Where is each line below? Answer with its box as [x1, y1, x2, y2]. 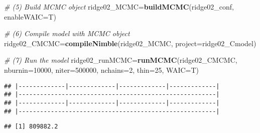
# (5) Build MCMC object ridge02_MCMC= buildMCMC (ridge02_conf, [4, 2, 234, 12]
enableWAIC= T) [4, 11, 56, 22]
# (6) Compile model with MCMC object [4, 28, 130, 39]
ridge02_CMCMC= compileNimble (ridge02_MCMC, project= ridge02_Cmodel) [4, 38, 256, 48]
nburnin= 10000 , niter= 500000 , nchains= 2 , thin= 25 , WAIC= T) [4, 64, 199, 75]
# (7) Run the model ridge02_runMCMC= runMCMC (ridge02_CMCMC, [4, 55, 237, 65]
